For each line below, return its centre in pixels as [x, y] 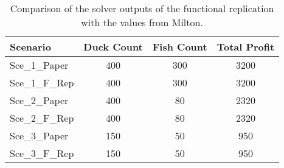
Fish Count [180, 47]
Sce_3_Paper [39, 135]
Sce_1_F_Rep [42, 82]
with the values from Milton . [142, 22]
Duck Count [113, 47]
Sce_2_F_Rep [42, 118]
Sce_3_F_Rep [42, 153]
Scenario [30, 47]
